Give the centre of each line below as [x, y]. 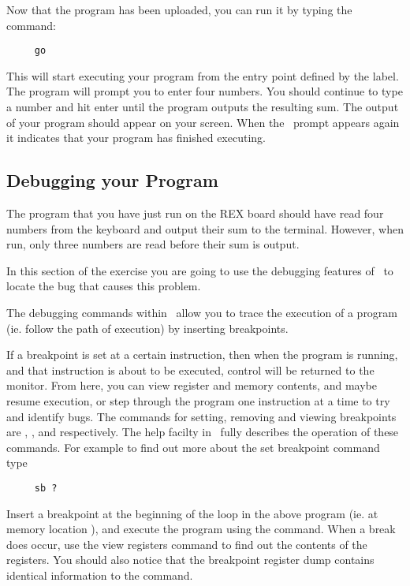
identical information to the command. [100, 575]
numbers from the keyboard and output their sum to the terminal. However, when [205, 228]
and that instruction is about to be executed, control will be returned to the [190, 370]
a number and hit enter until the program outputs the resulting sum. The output [203, 107]
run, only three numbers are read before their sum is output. [153, 244]
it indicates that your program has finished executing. [136, 138]
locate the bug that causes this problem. [104, 286]
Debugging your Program [112, 180]
